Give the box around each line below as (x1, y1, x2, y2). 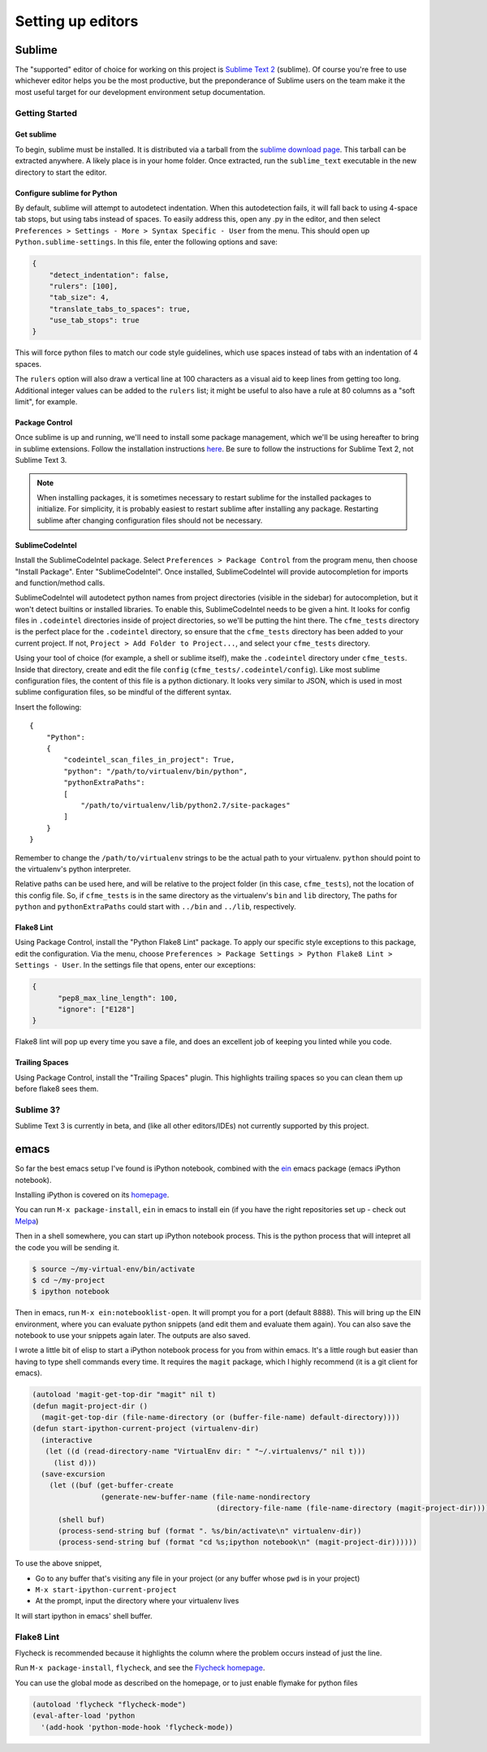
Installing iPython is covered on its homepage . (15, 1190, 170, 1199)
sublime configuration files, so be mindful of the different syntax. (15, 687, 232, 697)
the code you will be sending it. (15, 1242, 120, 1252)
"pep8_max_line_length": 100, (58, 993, 179, 1003)
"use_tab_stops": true (49, 316, 140, 325)
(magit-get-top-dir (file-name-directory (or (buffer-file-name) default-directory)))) (41, 1413, 401, 1422)
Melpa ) (15, 1216, 39, 1226)
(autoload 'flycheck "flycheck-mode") (32, 1699, 187, 1709)
